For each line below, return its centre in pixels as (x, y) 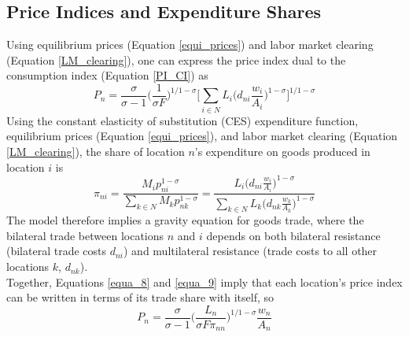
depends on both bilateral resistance (293, 235)
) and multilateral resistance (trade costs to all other (251, 251)
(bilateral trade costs (57, 251)
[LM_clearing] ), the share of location (96, 151)
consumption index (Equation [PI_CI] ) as (107, 75)
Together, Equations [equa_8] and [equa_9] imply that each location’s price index (204, 281)
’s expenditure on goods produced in (282, 151)
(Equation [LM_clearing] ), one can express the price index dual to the (176, 59)
